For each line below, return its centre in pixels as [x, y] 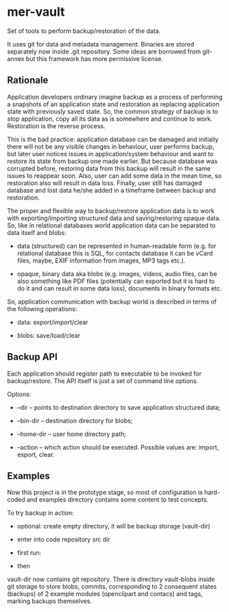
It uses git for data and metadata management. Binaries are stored [101, 44]
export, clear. [36, 454]
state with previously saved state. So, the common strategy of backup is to [112, 111]
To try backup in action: [40, 513]
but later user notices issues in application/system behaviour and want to [110, 154]
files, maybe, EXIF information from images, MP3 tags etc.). [101, 260]
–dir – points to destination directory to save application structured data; [119, 407]
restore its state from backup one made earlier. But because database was [112, 161]
